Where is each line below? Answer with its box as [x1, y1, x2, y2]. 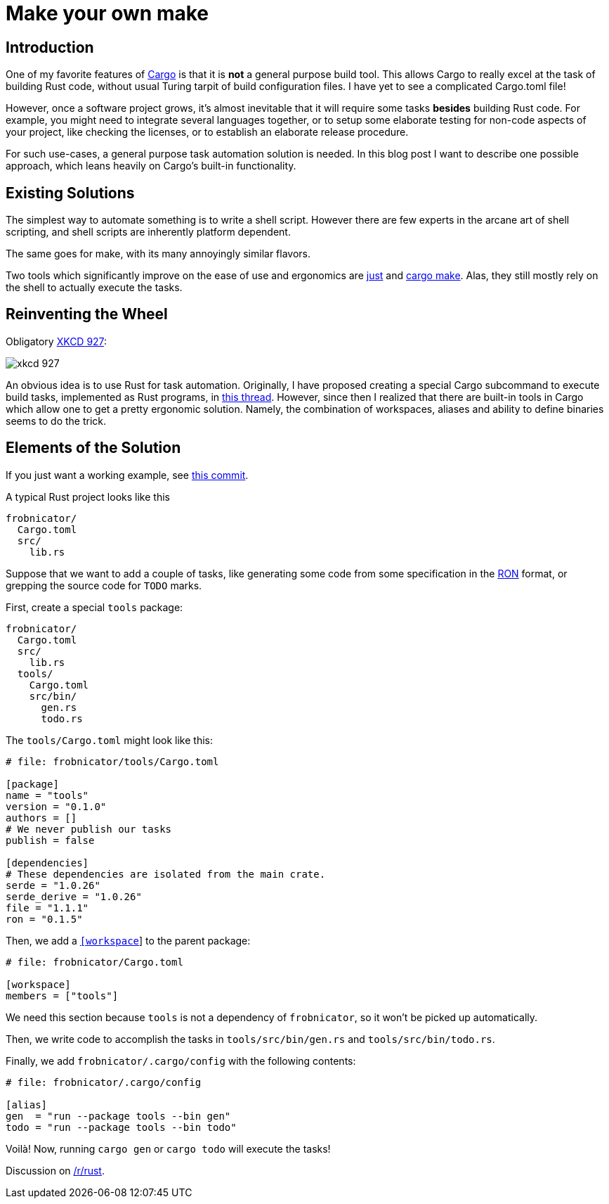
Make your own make [6, 1, 209, 25]
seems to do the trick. [6, 414, 107, 427]
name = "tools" [6, 789, 89, 801]
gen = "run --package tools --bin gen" [6, 1110, 231, 1122]
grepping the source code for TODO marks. [6, 579, 202, 591]
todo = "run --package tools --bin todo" [6, 1121, 237, 1133]
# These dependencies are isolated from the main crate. [6, 868, 326, 880]
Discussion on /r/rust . [6, 1164, 105, 1177]
